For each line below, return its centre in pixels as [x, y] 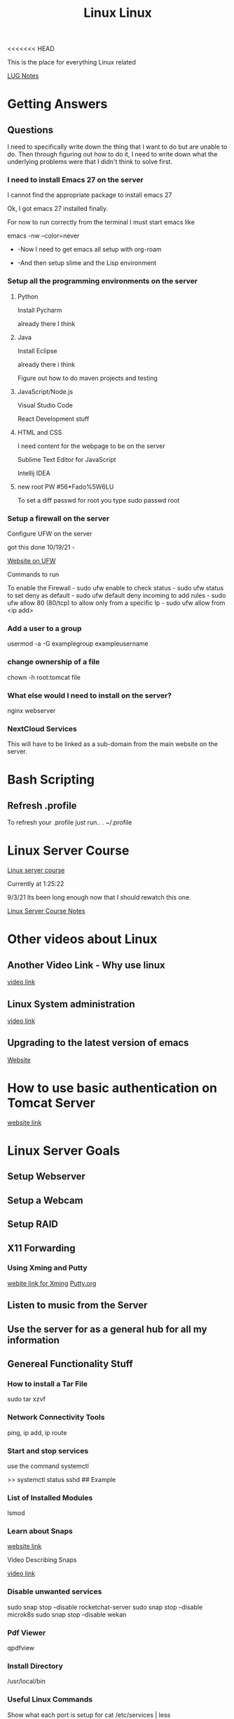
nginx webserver [32, 710]
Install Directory [35, 1666]
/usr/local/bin [27, 1681]
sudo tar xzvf [26, 1399]
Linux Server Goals [64, 1150]
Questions [30, 130]
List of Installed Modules [50, 1497]
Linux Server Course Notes [46, 911]
